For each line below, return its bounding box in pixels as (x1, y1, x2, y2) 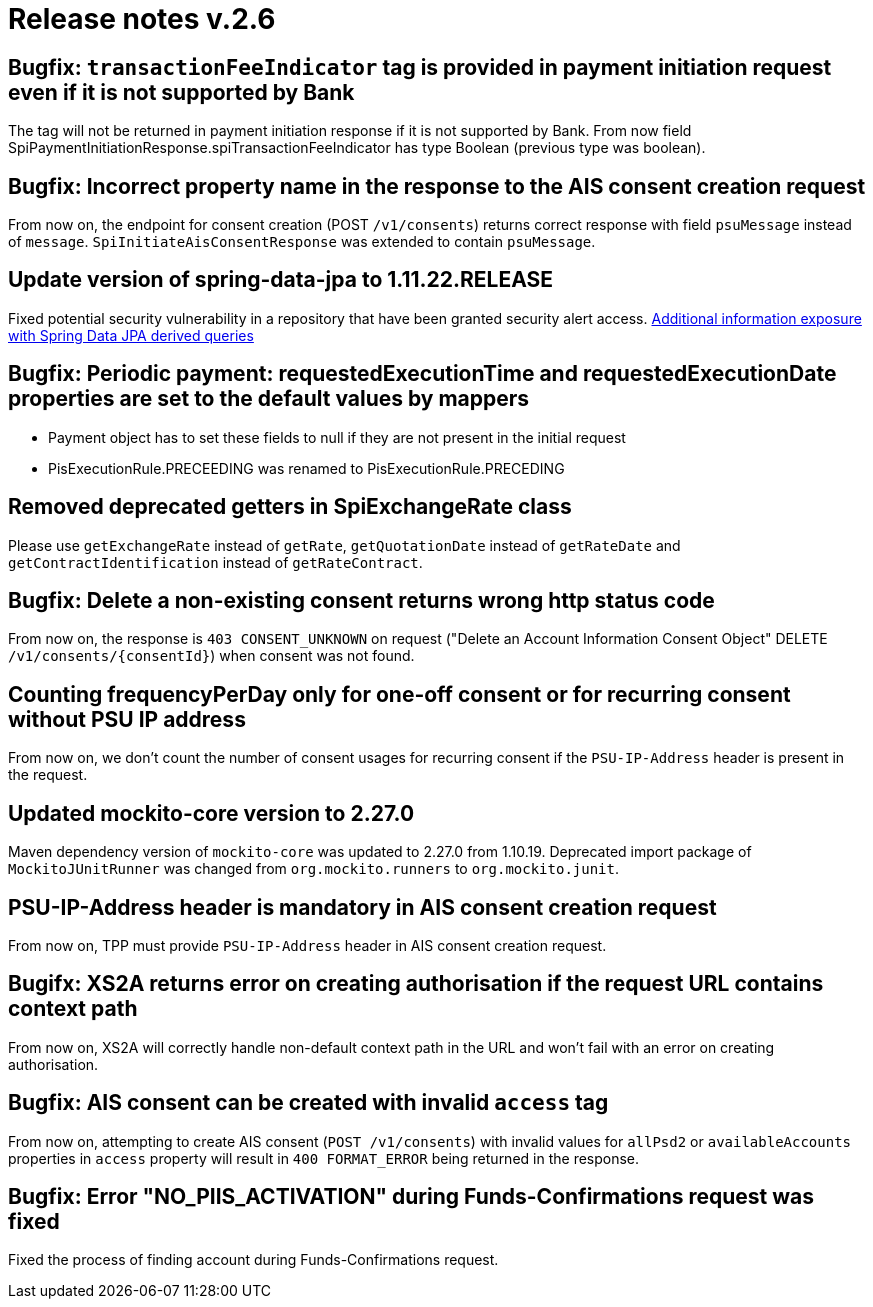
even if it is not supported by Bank (8, 79, 355, 105)
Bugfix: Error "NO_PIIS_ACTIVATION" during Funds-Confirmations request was (8, 1184, 814, 1210)
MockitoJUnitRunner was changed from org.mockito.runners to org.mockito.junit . (8, 860, 620, 878)
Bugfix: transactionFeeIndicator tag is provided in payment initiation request (8, 54, 832, 80)
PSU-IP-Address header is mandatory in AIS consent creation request (8, 894, 717, 920)
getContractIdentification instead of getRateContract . (8, 553, 423, 571)
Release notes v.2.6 (8, 2, 276, 36)
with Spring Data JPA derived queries (8, 326, 254, 344)
